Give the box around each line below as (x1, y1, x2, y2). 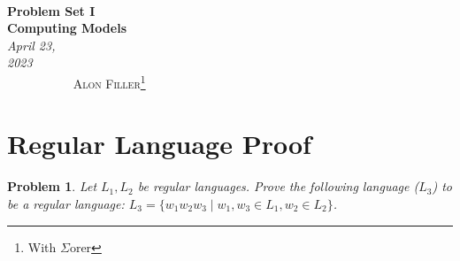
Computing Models (7, 19, 127, 37)
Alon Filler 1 (73, 71, 146, 92)
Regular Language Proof (7, 126, 311, 162)
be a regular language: (7, 194, 125, 212)
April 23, (7, 35, 56, 54)
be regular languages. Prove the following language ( (137, 177, 419, 196)
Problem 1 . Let (7, 177, 97, 196)
